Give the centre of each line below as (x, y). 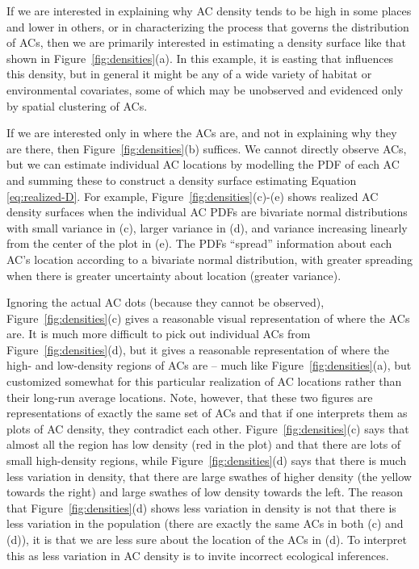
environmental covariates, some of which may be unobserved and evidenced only (205, 89)
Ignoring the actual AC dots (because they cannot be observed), (166, 302)
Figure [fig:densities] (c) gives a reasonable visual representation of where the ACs (208, 318)
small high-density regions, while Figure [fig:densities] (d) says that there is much (207, 460)
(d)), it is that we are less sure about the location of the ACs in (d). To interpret (207, 539)
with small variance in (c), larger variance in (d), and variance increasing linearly (207, 227)
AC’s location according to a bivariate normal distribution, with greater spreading (209, 259)
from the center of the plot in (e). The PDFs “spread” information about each (199, 243)
